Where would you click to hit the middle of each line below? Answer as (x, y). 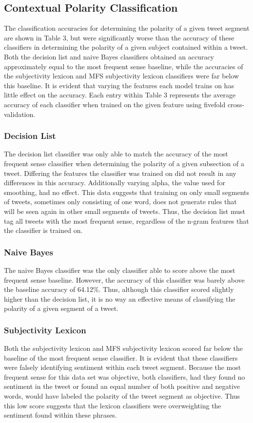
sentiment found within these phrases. (60, 415)
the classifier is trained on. (43, 230)
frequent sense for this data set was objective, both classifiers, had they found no (125, 376)
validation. (20, 114)
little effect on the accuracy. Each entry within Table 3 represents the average (120, 95)
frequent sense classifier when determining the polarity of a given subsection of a (124, 163)
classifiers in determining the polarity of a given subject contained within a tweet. (126, 47)
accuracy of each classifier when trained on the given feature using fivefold (115, 104)
